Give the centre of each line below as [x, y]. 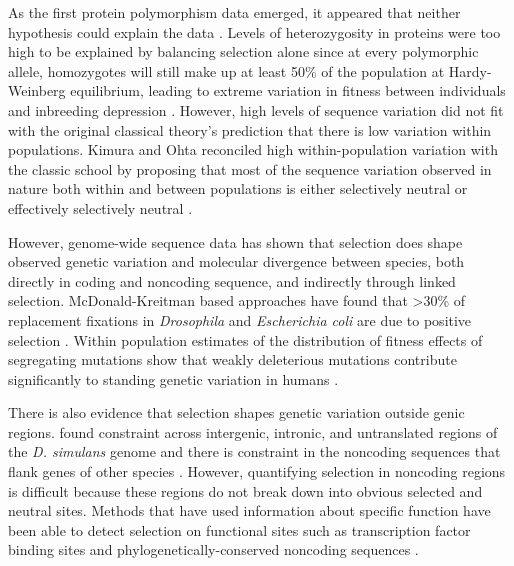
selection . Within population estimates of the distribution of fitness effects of [245, 339]
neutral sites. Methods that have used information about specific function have [249, 510]
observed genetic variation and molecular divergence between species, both [236, 261]
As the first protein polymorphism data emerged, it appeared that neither [234, 12]
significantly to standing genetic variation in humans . [173, 378]
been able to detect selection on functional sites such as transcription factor [239, 529]
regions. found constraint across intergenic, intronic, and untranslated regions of [253, 431]
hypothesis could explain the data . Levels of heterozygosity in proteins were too [254, 31]
